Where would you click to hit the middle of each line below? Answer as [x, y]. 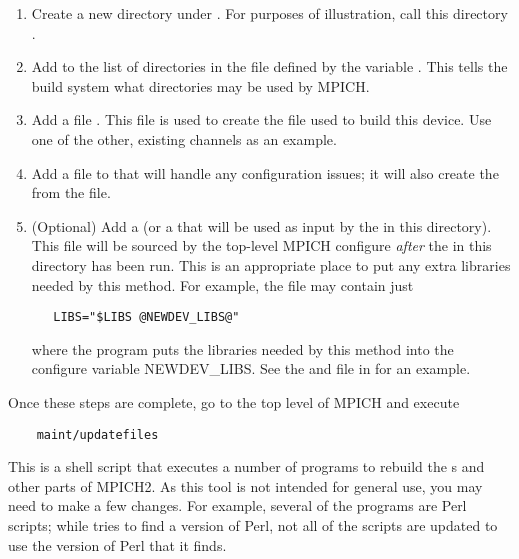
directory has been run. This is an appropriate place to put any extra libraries [271, 264]
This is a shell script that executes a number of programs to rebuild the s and [246, 466]
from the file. [71, 192]
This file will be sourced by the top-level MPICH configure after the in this [261, 245]
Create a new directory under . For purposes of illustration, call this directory [269, 13]
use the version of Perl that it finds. [117, 544]
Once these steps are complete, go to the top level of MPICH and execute [234, 401]
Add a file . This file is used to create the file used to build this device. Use [261, 119]
